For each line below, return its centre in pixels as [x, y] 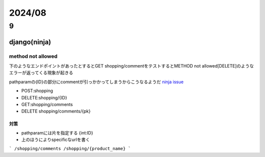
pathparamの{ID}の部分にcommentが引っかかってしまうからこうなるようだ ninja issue [96, 82]
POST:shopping [37, 91]
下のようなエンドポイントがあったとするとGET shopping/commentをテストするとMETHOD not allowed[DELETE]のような [132, 66]
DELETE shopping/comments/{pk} [56, 111]
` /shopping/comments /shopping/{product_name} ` [70, 149]
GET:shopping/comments [47, 104]
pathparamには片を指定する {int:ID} [57, 133]
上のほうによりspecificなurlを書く [56, 140]
